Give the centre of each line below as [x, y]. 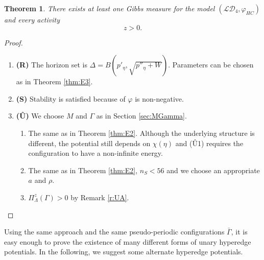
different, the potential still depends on [89, 143]
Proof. [14, 42]
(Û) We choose [40, 116]
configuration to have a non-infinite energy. [95, 153]
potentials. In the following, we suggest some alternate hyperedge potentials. [124, 252]
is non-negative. [159, 98]
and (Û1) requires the [209, 143]
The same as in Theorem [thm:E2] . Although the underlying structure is [141, 133]
